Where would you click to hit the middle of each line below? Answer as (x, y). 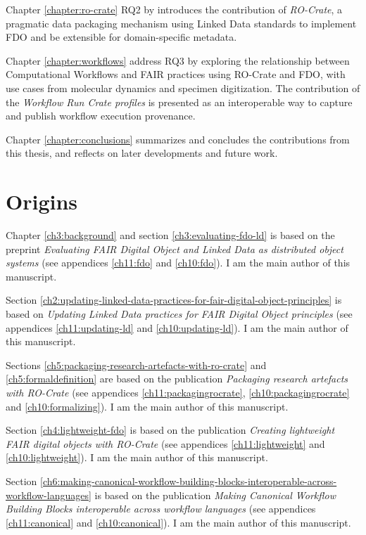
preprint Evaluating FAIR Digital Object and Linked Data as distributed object (175, 249)
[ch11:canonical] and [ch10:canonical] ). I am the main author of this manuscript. (178, 522)
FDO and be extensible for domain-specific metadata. (121, 37)
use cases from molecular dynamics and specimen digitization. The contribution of (183, 88)
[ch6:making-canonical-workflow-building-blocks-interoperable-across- (189, 481)
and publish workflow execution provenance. (101, 116)
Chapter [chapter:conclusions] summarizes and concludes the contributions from (178, 139)
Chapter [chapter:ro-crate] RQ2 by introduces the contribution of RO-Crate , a (174, 9)
